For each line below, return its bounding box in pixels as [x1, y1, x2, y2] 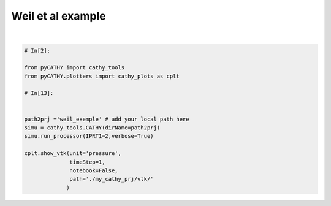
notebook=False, [69, 167, 119, 174]
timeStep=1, [69, 158, 105, 166]
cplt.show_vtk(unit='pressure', [24, 150, 122, 157]
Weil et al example [11, 9, 107, 23]
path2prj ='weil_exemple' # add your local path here [24, 115, 189, 123]
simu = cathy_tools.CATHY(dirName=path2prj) [24, 124, 161, 131]
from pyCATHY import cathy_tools [24, 64, 125, 71]
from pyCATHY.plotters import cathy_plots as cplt [24, 72, 180, 80]
